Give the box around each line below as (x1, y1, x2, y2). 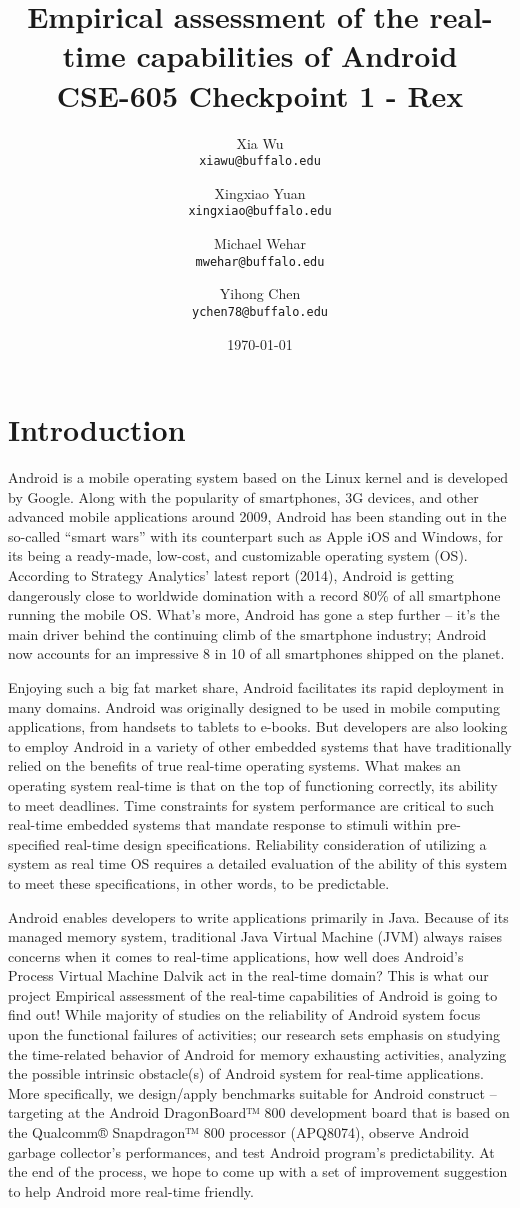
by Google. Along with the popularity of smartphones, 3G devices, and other (8, 486, 479, 507)
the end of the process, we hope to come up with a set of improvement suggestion (8, 1161, 508, 1182)
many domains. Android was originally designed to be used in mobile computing (8, 696, 500, 717)
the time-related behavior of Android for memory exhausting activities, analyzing (8, 1043, 507, 1064)
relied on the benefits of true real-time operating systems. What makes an (8, 755, 461, 776)
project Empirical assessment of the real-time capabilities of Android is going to (8, 984, 498, 1005)
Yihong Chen (219, 283, 301, 304)
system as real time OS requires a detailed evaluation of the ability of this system (8, 853, 508, 874)
